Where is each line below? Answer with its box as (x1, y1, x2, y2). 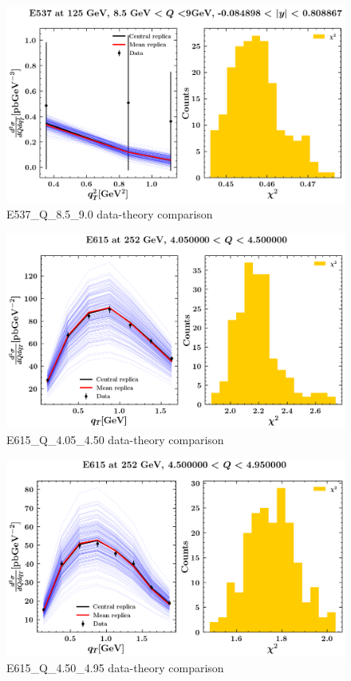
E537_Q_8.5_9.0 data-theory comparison (6, 205, 213, 222)
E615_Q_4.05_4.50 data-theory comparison (6, 431, 224, 447)
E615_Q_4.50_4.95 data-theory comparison (6, 659, 224, 676)
